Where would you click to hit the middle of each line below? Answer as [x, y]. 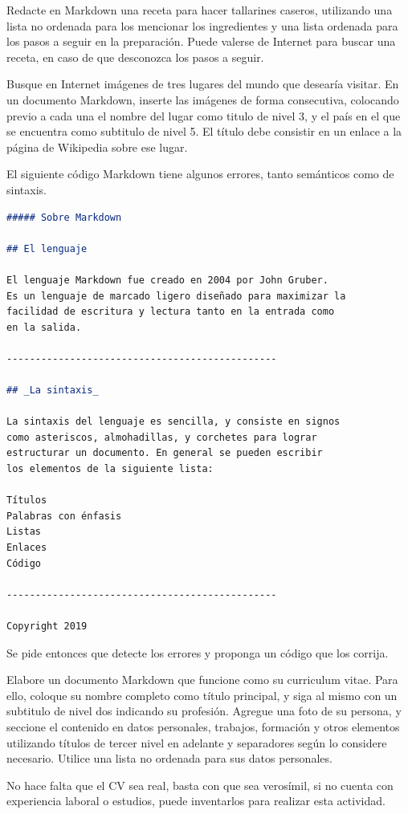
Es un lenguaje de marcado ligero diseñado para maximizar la [176, 296]
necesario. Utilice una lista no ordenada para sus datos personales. [169, 758]
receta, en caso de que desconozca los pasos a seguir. [135, 57]
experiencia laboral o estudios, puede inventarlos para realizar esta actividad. [196, 801]
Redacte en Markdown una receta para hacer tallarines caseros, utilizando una [200, 10]
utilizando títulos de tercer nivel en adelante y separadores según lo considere [197, 742]
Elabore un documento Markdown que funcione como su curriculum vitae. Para [202, 680]
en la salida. [44, 327]
